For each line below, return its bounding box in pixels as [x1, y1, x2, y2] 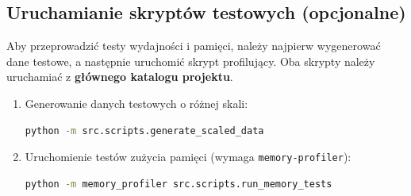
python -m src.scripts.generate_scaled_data [25, 125, 264, 136]
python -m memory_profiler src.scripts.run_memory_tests [25, 178, 332, 190]
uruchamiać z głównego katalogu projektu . [6, 68, 233, 85]
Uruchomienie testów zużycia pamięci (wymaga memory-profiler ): [25, 148, 351, 165]
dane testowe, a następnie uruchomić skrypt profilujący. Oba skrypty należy [6, 52, 375, 69]
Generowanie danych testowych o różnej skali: [25, 94, 248, 111]
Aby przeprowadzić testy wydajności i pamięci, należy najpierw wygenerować [6, 37, 381, 54]
